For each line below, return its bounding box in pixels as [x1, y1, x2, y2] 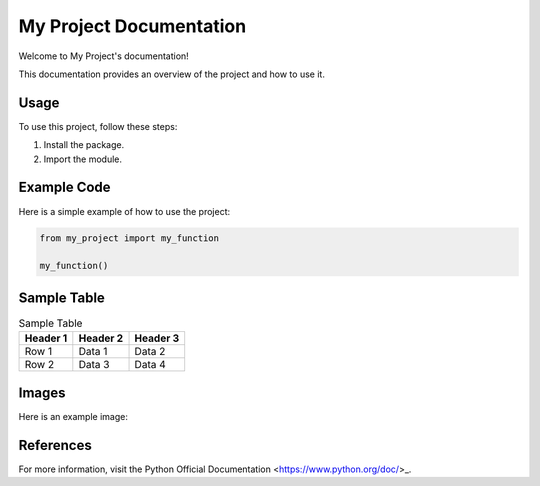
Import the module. [43, 153, 123, 165]
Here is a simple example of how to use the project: [18, 205, 231, 217]
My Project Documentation [18, 15, 247, 37]
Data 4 [134, 358, 167, 372]
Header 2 [78, 331, 124, 345]
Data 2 [134, 345, 166, 359]
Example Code [18, 179, 111, 196]
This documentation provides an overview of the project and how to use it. [18, 68, 325, 80]
